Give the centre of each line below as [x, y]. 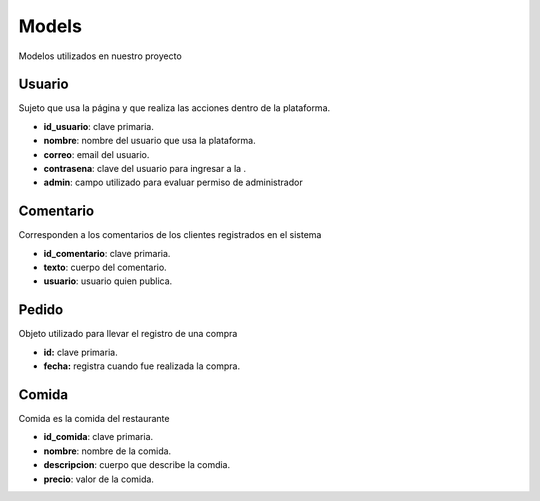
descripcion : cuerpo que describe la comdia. [137, 465]
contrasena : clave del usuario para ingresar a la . [145, 169]
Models [50, 26]
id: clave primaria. [81, 352]
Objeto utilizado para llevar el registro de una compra [128, 334]
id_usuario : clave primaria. [98, 126]
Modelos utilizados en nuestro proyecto [100, 56]
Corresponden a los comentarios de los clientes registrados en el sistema [170, 235]
